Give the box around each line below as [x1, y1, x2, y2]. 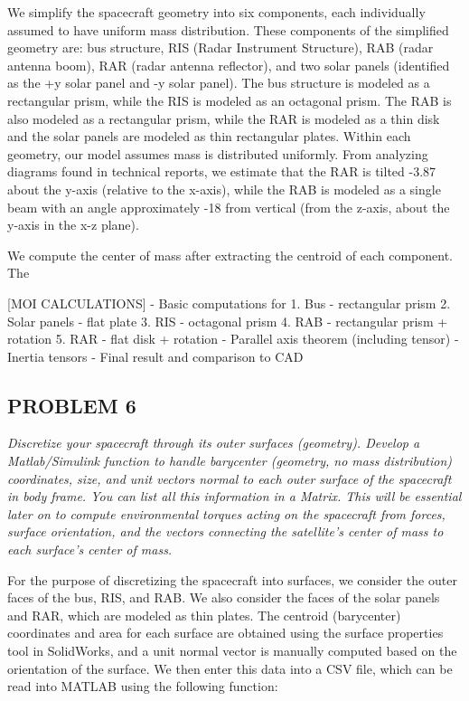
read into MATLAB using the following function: [7, 677, 278, 696]
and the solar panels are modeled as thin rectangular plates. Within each [7, 127, 411, 146]
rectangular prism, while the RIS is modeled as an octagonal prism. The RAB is [7, 90, 452, 109]
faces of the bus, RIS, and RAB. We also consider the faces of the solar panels [7, 588, 440, 607]
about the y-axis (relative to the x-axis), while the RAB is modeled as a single [7, 179, 441, 198]
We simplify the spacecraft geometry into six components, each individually [7, 3, 426, 21]
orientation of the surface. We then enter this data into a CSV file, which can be [7, 658, 453, 677]
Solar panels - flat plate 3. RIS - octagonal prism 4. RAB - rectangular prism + [7, 311, 448, 330]
